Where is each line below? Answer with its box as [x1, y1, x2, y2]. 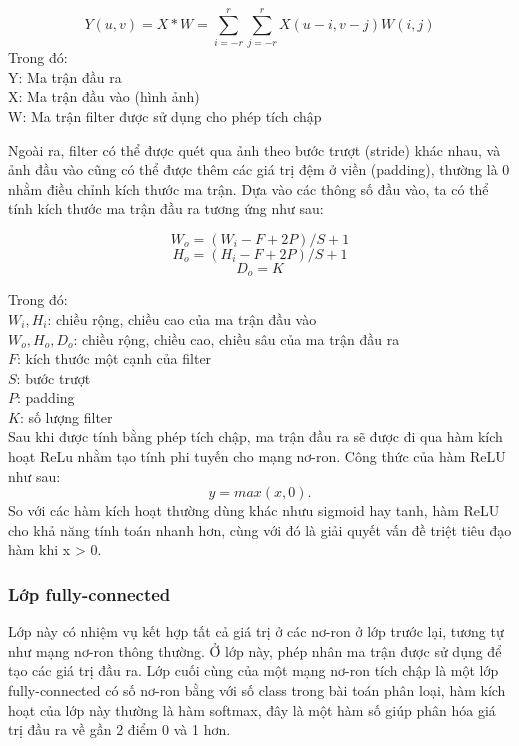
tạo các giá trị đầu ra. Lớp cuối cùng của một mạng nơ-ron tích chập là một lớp [8, 660, 499, 681]
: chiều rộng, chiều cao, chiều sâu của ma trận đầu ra [73, 328, 400, 349]
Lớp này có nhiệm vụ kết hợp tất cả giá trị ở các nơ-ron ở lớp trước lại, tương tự [8, 621, 504, 642]
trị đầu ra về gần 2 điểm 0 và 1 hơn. [8, 719, 231, 740]
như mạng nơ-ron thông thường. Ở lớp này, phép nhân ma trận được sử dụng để [8, 640, 502, 661]
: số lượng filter [19, 406, 113, 427]
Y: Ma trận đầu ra [8, 66, 122, 87]
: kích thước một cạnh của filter [17, 348, 212, 369]
